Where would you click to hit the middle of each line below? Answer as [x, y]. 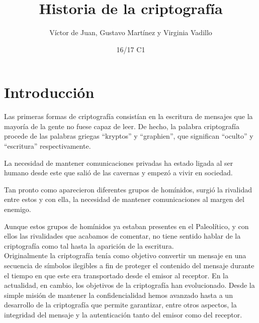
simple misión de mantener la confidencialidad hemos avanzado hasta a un [118, 295]
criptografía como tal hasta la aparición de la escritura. [89, 245]
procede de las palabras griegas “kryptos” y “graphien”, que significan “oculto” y [129, 136]
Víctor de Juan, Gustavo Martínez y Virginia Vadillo [131, 32]
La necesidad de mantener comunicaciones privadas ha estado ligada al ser [119, 163]
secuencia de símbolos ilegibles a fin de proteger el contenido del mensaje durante [129, 265]
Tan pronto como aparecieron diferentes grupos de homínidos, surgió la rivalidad [128, 189]
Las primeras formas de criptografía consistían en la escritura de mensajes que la [128, 116]
